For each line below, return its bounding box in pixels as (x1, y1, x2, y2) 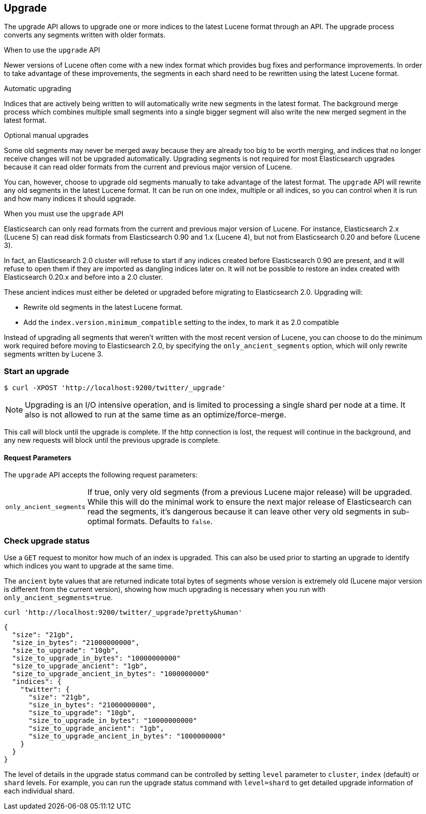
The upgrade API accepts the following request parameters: (4, 471, 198, 479)
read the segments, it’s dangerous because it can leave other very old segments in (87, 507, 390, 517)
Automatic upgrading (4, 84, 72, 93)
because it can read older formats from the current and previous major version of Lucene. (4, 163, 292, 171)
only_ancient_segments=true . (4, 593, 113, 602)
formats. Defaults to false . (116, 516, 213, 527)
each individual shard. (4, 787, 75, 795)
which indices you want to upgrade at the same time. (4, 562, 174, 570)
